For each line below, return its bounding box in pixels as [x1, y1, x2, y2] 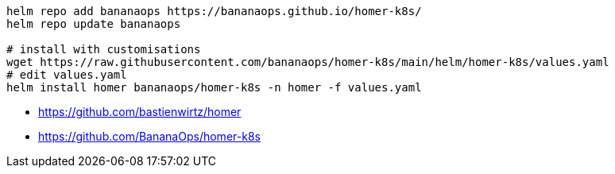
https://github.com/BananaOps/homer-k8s [38, 130, 261, 143]
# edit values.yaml [6, 68, 127, 81]
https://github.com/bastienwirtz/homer [38, 105, 242, 118]
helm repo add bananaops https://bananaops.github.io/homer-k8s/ [6, 5, 422, 17]
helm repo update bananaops [6, 17, 181, 30]
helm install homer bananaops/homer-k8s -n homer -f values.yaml [6, 81, 422, 94]
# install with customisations [6, 43, 201, 56]
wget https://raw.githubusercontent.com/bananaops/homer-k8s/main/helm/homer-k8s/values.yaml [6, 56, 609, 68]
